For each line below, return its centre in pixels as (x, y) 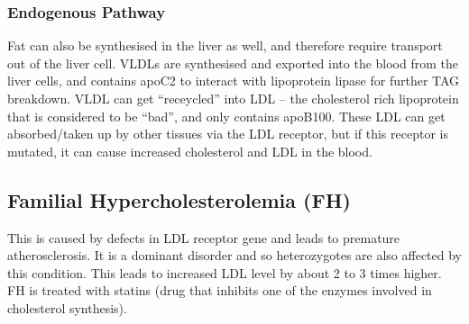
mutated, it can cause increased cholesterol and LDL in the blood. (190, 151)
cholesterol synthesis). (67, 307)
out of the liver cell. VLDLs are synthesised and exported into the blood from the (233, 63)
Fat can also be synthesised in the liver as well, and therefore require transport (225, 45)
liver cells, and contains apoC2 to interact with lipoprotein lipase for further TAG (234, 81)
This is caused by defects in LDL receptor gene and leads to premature (204, 237)
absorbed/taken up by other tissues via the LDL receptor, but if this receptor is (228, 134)
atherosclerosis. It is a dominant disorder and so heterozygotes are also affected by (235, 255)
